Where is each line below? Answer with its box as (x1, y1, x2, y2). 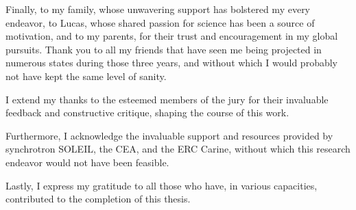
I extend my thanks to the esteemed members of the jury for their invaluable (5, 92, 329, 106)
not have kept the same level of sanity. (5, 68, 167, 83)
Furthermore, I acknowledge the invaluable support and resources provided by (5, 128, 333, 142)
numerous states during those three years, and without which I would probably (5, 55, 337, 70)
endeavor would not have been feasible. (5, 155, 169, 169)
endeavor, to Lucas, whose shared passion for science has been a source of (5, 15, 315, 29)
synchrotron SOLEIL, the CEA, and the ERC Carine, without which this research (5, 142, 351, 156)
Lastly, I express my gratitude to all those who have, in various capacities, (5, 178, 318, 192)
